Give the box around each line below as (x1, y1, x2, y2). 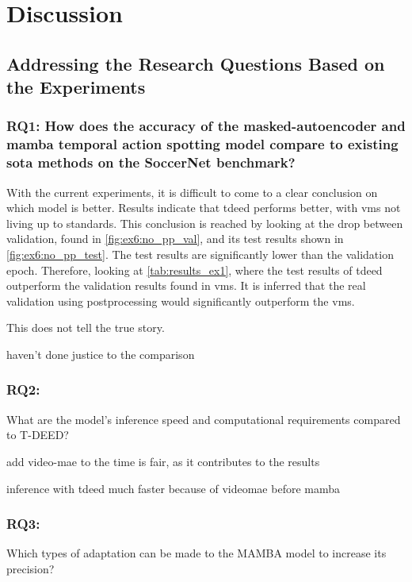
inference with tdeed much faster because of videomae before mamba (6, 480, 341, 496)
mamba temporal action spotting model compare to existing (6, 134, 399, 154)
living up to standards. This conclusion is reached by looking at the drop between (6, 214, 403, 231)
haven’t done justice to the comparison (6, 345, 195, 362)
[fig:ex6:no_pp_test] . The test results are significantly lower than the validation (6, 245, 394, 262)
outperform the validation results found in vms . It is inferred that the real (6, 277, 366, 294)
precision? (6, 560, 55, 576)
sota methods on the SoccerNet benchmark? (6, 152, 296, 172)
